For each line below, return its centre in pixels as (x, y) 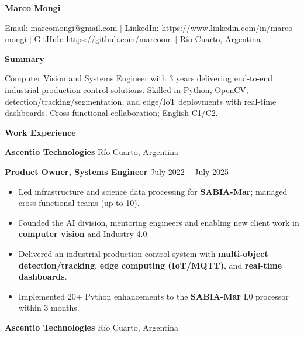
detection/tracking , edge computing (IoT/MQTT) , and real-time (150, 265)
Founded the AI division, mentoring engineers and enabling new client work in (159, 222)
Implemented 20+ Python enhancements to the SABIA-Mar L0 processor (153, 296)
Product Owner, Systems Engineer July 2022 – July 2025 (117, 171)
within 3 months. (49, 307)
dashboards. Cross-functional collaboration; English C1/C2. (111, 113)
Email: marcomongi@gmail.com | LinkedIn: (82, 27)
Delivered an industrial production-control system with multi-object (143, 253)
